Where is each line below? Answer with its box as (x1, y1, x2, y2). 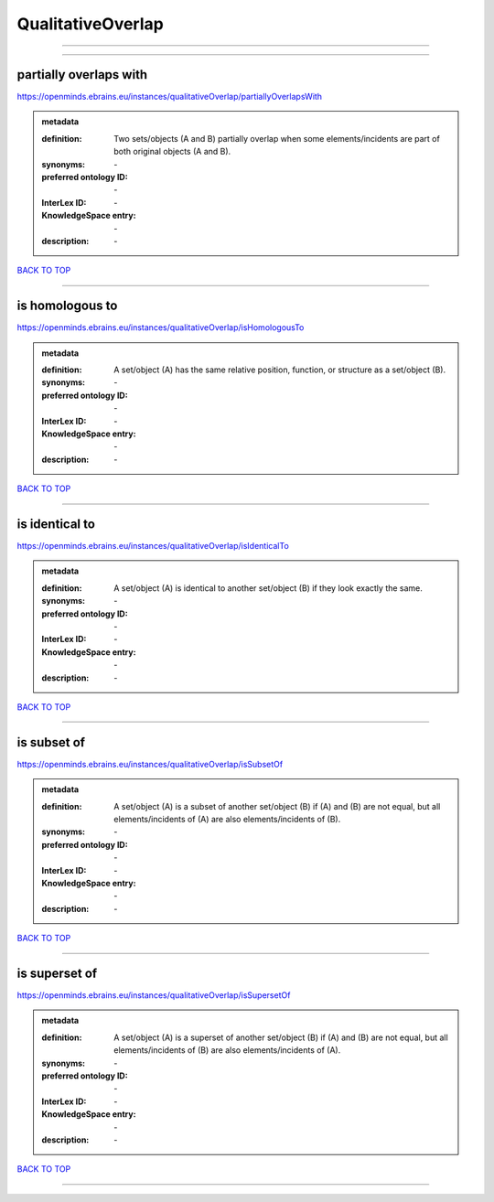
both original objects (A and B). (113, 146, 231, 157)
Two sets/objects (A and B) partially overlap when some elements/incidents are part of (113, 133, 441, 144)
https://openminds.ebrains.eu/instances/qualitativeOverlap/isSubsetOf (16, 758, 284, 769)
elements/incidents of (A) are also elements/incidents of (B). (113, 814, 341, 825)
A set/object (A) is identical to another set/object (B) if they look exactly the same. (113, 582, 423, 594)
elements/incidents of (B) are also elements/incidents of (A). (113, 1045, 341, 1056)
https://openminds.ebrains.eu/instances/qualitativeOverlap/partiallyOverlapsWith (16, 91, 323, 102)
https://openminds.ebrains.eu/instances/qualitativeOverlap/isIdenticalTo (16, 541, 290, 552)
